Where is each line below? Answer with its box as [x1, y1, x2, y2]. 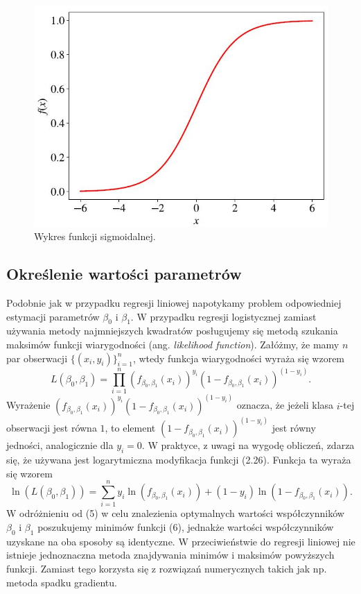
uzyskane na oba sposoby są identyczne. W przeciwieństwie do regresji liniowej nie [6, 534, 355, 548]
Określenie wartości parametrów [6, 263, 242, 285]
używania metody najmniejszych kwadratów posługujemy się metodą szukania [6, 323, 338, 338]
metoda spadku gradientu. [6, 575, 117, 589]
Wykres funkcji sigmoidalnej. [34, 229, 156, 244]
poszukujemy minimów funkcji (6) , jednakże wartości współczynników [37, 519, 334, 534]
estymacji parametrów [6, 309, 100, 323]
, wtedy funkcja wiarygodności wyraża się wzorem [132, 350, 345, 365]
